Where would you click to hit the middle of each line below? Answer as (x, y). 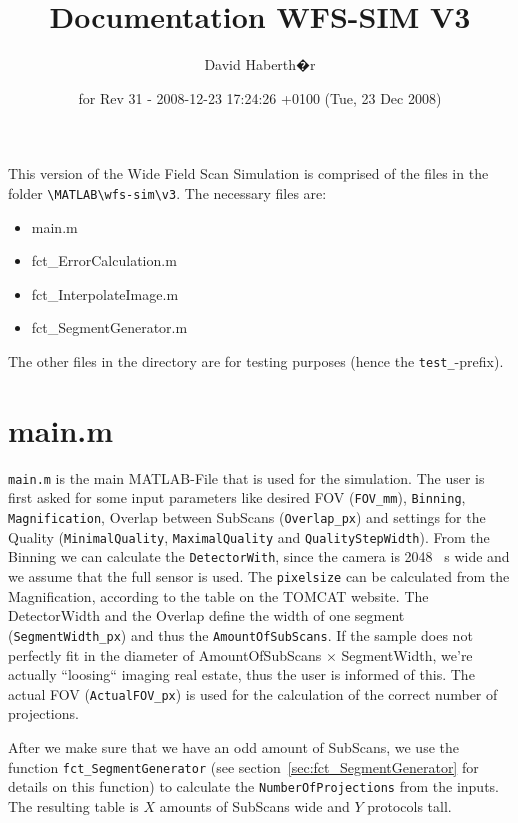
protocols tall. (409, 805)
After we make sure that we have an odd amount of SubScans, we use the (233, 746)
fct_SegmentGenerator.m (109, 327)
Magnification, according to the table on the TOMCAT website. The (218, 595)
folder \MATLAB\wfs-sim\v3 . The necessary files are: (167, 192)
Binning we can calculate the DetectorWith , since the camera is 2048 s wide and (259, 556)
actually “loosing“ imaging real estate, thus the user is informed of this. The (241, 674)
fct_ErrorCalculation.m (104, 260)
